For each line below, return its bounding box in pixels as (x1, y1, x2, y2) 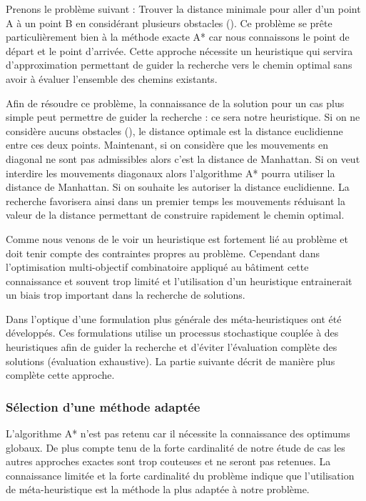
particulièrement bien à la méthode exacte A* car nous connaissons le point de (6, 29, 350, 44)
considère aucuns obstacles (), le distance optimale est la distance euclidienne (6, 123, 343, 138)
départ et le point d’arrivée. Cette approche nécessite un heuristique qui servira (6, 43, 353, 58)
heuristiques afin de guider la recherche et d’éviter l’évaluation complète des (6, 339, 337, 354)
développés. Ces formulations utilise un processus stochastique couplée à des (6, 325, 339, 340)
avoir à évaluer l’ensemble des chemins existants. (6, 71, 218, 86)
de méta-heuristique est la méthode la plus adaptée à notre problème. (6, 482, 310, 497)
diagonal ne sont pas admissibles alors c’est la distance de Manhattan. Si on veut (6, 151, 360, 166)
